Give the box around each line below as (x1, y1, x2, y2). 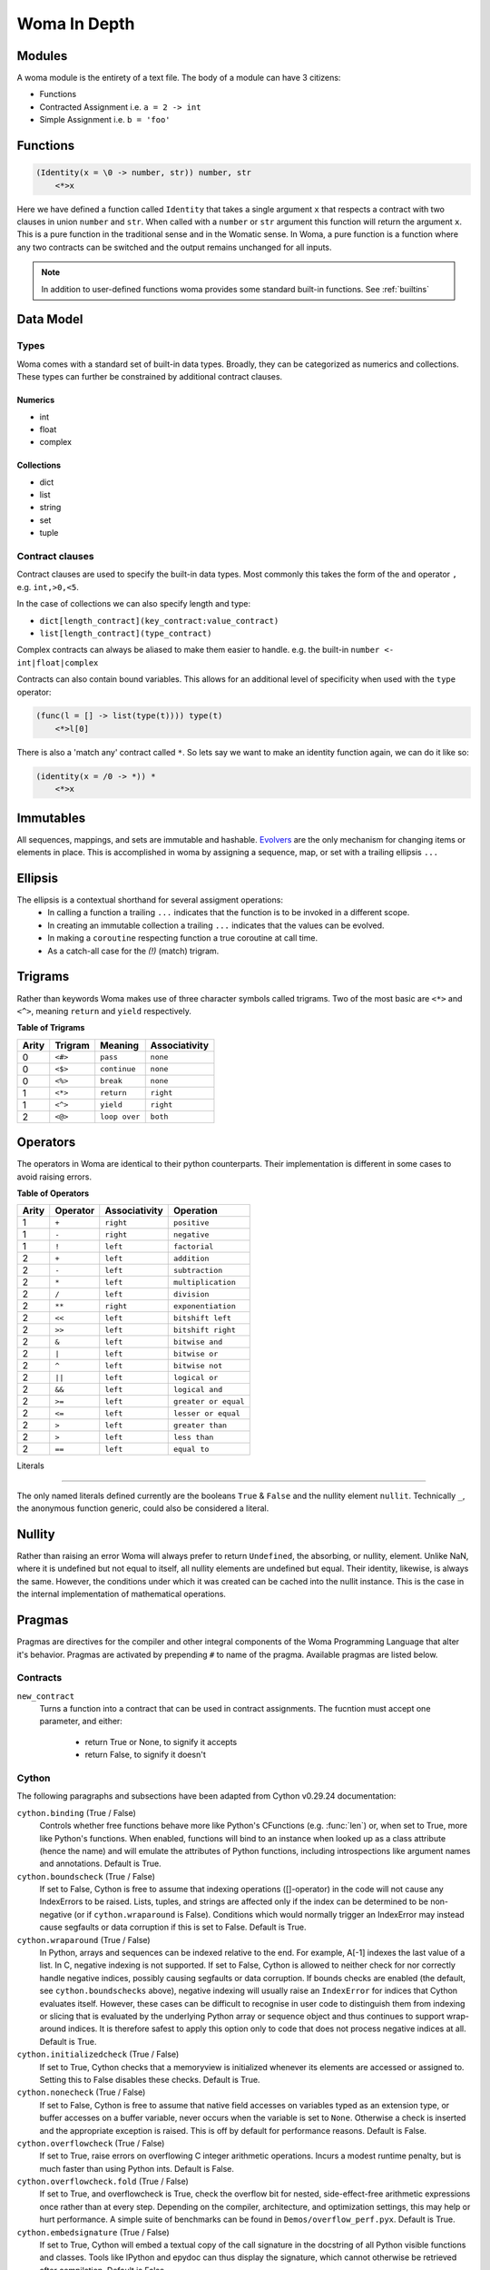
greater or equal (172, 1397, 245, 1406)
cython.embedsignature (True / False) (16, 2226, 170, 2237)
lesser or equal (172, 1408, 240, 1418)
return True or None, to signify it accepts (84, 1736, 238, 1747)
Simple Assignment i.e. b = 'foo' (39, 114, 171, 125)
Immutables (16, 810, 86, 825)
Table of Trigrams (16, 1022, 85, 1033)
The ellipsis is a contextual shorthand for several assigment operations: (16, 894, 283, 905)
